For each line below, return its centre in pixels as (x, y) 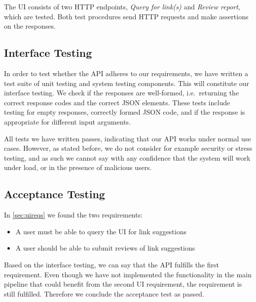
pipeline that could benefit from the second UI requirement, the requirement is (123, 284)
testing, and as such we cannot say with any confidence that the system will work (127, 157)
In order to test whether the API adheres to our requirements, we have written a (126, 73)
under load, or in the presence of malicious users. (78, 167)
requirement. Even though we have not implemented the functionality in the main (128, 274)
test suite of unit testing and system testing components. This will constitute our (127, 83)
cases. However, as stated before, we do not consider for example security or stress (128, 148)
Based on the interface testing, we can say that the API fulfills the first (111, 264)
